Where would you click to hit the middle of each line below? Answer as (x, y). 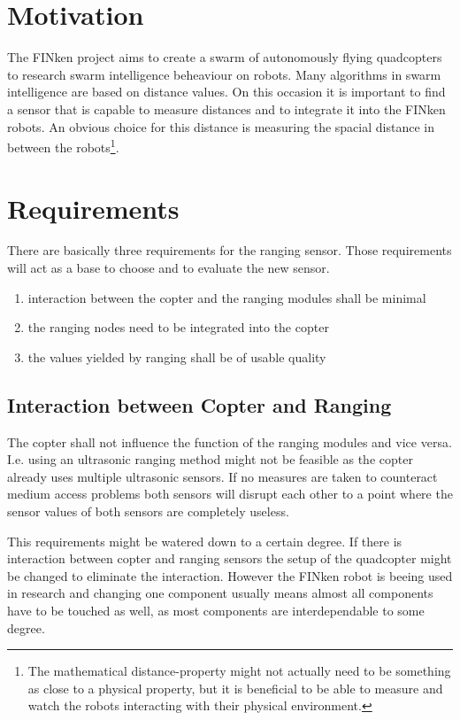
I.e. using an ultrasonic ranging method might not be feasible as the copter (210, 459)
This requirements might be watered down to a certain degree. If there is (205, 541)
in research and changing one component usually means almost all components (220, 593)
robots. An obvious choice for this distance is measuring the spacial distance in (221, 126)
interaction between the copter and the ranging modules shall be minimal (227, 297)
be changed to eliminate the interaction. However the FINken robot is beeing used (230, 575)
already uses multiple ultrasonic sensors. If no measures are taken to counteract (222, 476)
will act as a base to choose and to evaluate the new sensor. (169, 268)
